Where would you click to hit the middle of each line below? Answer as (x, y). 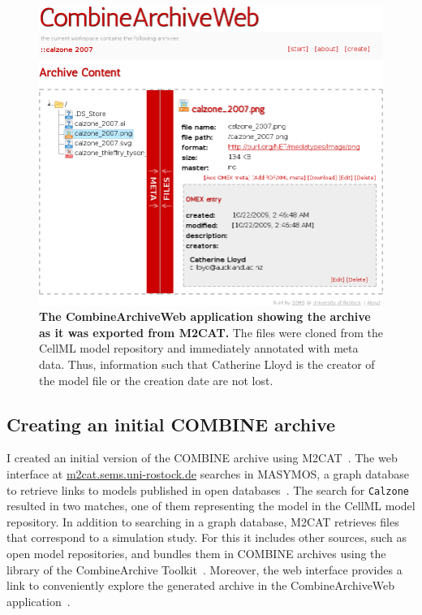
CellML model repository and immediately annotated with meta (199, 348)
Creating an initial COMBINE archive (171, 424)
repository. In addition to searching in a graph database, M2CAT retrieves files (203, 521)
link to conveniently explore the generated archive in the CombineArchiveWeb (201, 585)
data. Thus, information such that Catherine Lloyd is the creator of (207, 364)
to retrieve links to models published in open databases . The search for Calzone (208, 489)
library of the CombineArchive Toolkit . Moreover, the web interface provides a (205, 569)
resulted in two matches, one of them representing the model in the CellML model (211, 506)
